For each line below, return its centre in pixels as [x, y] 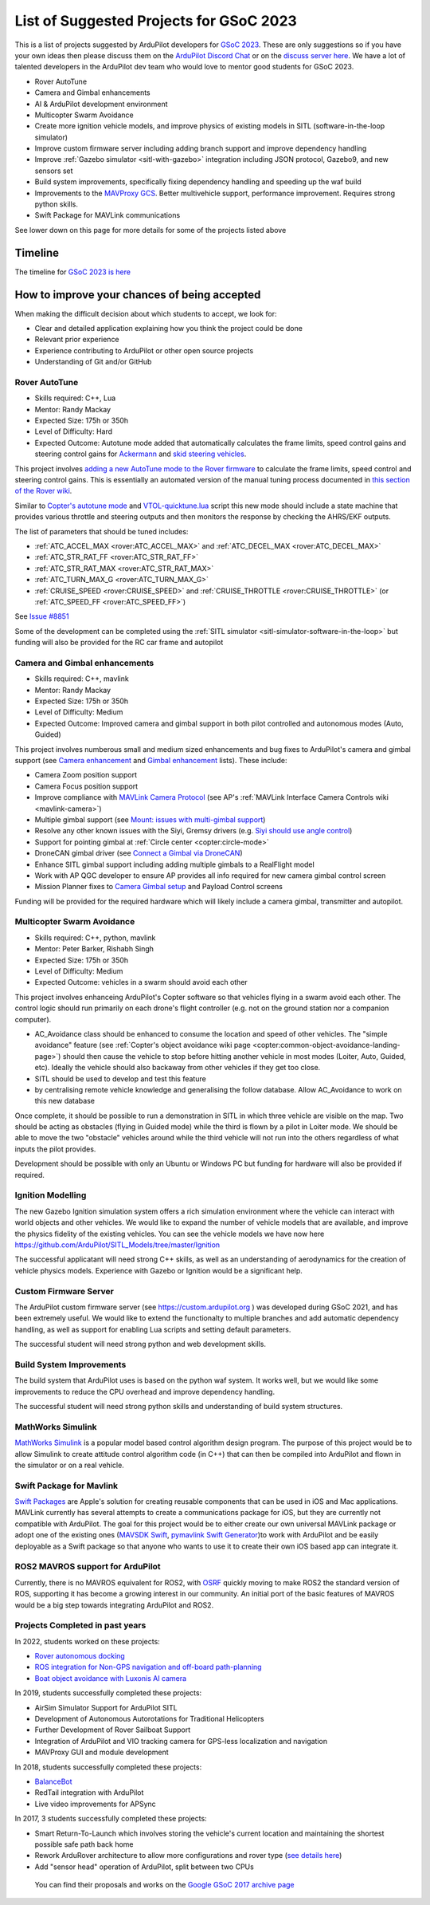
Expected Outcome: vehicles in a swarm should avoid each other [141, 982]
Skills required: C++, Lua [75, 398]
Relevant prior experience [77, 340]
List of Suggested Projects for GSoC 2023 [156, 21]
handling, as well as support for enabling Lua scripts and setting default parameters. [153, 1329]
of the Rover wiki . [43, 491]
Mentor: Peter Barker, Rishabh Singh [94, 949]
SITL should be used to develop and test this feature [120, 1078]
